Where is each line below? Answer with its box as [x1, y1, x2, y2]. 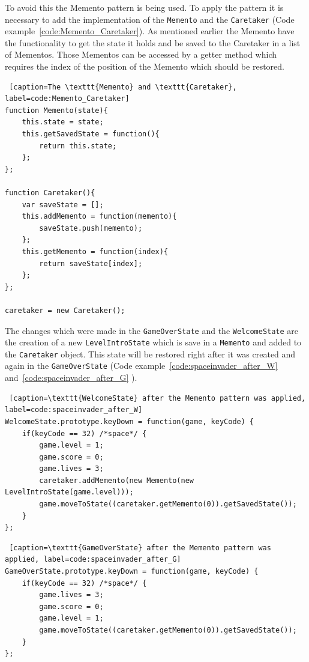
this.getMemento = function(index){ [22, 247, 169, 256]
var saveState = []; [22, 200, 104, 209]
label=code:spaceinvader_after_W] [5, 405, 143, 415]
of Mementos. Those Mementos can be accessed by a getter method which [5, 48, 277, 61]
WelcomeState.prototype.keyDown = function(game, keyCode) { [5, 417, 254, 426]
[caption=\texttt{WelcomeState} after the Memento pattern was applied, [9, 393, 306, 402]
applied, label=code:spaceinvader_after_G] [5, 555, 181, 564]
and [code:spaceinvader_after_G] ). [5, 371, 137, 384]
